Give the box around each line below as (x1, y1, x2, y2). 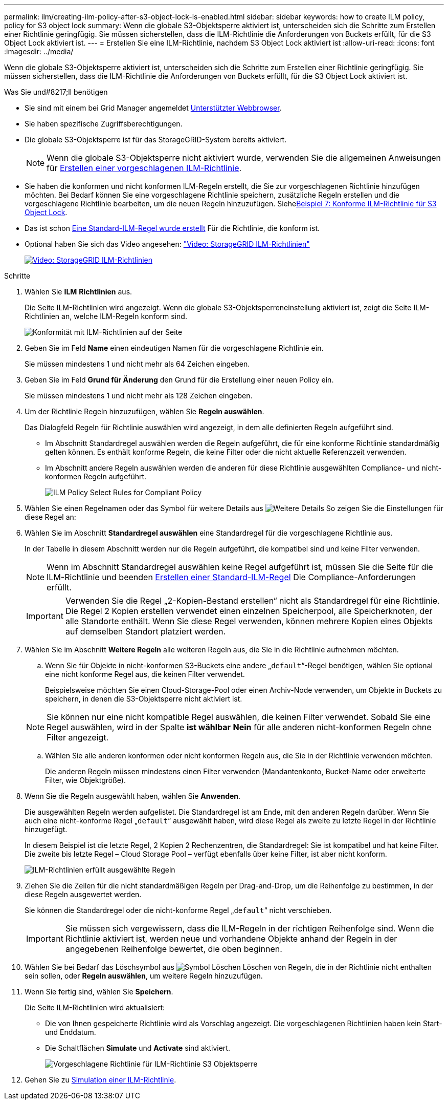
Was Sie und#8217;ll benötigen (4, 88, 108, 96)
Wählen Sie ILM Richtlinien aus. (25, 287, 132, 296)
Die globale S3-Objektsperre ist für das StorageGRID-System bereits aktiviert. (25, 135, 287, 144)
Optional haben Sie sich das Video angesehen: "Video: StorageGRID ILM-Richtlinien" (25, 240, 310, 248)
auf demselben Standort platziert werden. (65, 626, 226, 636)
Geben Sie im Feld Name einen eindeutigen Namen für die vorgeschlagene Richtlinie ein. (25, 344, 324, 352)
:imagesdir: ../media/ (4, 47, 74, 56)
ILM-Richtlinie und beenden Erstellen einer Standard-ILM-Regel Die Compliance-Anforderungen (47, 572, 416, 582)
